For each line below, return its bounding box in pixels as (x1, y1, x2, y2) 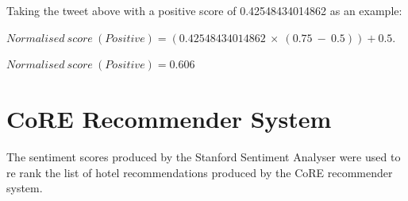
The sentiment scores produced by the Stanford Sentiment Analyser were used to (6, 148, 401, 164)
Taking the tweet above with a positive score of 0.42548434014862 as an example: (6, 2, 402, 18)
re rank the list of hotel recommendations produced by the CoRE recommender (6, 164, 393, 180)
